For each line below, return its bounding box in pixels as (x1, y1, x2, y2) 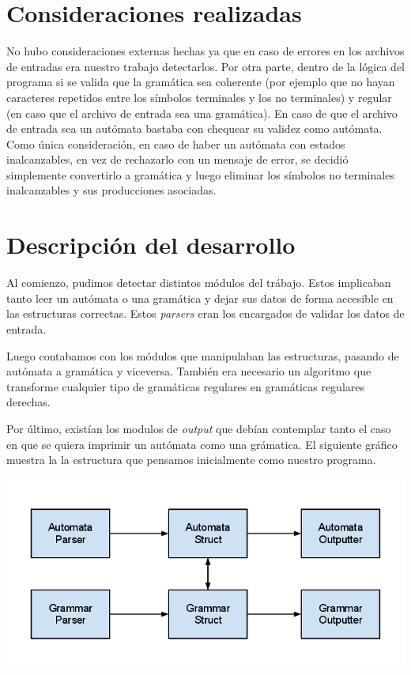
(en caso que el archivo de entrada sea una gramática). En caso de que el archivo (6, 104, 398, 121)
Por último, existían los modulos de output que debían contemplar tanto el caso (6, 420, 391, 436)
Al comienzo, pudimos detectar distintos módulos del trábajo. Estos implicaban (6, 274, 391, 291)
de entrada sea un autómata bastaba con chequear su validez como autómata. (6, 120, 383, 137)
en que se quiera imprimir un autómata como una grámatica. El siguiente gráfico (6, 436, 398, 452)
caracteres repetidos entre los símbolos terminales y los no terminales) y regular (6, 89, 392, 105)
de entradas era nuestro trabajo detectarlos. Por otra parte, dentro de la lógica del (6, 58, 405, 74)
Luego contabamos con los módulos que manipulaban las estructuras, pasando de (6, 347, 399, 364)
